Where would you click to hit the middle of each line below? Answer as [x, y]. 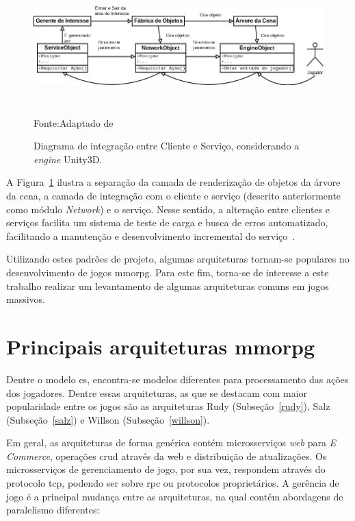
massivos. [26, 299]
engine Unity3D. [68, 159]
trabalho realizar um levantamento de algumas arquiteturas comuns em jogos [168, 286]
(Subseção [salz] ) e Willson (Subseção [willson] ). [108, 419]
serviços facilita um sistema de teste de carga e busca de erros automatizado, [167, 222]
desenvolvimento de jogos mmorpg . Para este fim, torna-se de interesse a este [168, 272]
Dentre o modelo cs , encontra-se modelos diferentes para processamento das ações [177, 379]
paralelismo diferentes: [53, 510]
